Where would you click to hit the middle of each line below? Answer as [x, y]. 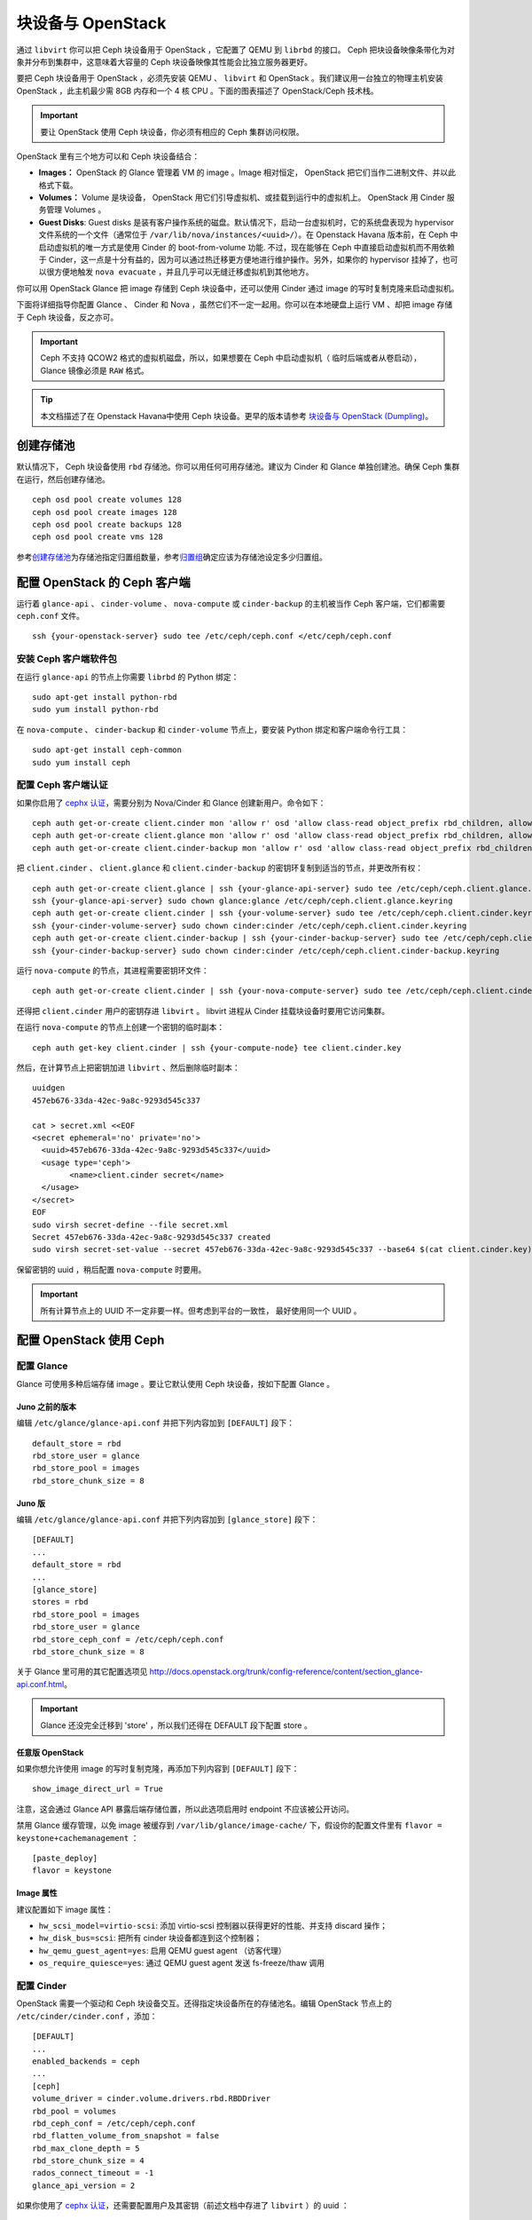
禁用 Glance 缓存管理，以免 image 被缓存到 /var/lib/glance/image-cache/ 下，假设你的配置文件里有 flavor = [229, 1826]
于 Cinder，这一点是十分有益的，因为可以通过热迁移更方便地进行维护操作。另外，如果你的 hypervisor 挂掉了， [241, 260]
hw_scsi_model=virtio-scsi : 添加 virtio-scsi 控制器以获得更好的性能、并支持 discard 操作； [213, 1926]
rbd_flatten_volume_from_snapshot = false [126, 2136]
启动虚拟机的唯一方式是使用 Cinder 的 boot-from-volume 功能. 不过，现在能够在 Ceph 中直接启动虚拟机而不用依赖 [247, 247]
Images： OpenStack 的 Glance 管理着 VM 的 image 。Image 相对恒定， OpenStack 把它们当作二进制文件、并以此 [247, 172]
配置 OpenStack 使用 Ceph [90, 1340]
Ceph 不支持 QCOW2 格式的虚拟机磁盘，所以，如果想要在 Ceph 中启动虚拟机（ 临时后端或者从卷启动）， [231, 358]
